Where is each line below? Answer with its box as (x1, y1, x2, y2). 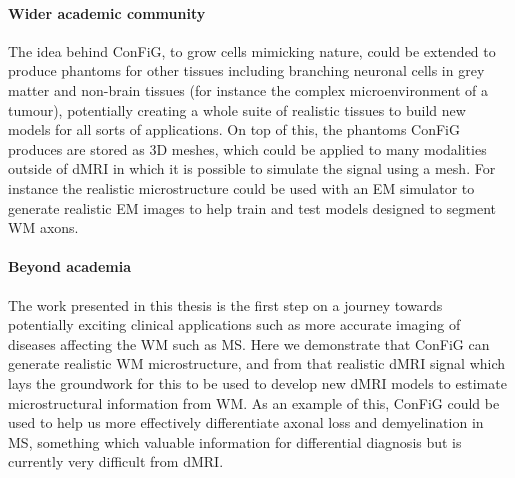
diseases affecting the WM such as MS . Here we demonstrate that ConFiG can (8, 333, 490, 354)
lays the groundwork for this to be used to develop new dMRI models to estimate (8, 372, 507, 393)
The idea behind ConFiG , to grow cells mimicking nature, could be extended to (8, 40, 496, 61)
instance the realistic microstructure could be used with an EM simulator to (8, 177, 475, 198)
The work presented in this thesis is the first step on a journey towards (8, 294, 443, 315)
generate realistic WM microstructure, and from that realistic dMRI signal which (8, 353, 506, 374)
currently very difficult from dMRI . (8, 451, 224, 472)
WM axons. (8, 217, 79, 238)
